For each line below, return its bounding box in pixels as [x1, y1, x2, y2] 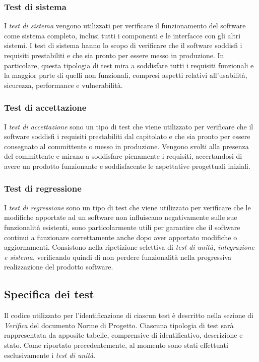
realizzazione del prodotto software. [4, 261, 113, 272]
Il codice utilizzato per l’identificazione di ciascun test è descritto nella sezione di [4, 310, 254, 321]
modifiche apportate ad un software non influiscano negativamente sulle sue [4, 212, 237, 222]
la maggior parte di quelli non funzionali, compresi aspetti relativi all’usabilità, [4, 70, 247, 80]
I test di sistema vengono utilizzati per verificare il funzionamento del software [4, 20, 246, 31]
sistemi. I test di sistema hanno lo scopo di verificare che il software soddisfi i [4, 40, 242, 51]
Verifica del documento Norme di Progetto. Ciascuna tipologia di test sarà [4, 320, 234, 330]
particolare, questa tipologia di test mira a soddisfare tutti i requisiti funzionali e [4, 60, 254, 70]
